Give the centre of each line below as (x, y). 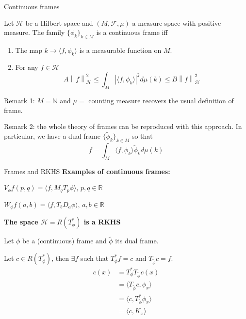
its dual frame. (137, 241)
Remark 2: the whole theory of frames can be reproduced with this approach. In (123, 126)
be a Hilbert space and (59, 23)
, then (60, 258)
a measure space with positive (177, 23)
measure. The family (34, 32)
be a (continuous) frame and (65, 241)
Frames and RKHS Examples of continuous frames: (87, 171)
